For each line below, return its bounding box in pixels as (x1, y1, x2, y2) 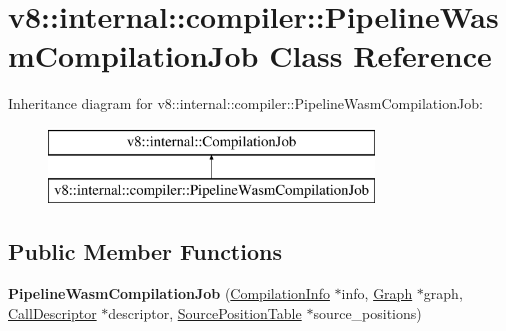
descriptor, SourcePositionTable (108, 302, 302, 323)
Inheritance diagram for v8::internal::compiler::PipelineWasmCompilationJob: (8, 93, 483, 114)
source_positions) (313, 302, 422, 323)
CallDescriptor (8, 302, 97, 323)
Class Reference (269, 35, 492, 76)
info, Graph (341, 283, 413, 304)
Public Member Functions (8, 236, 282, 267)
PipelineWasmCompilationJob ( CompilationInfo (8, 283, 330, 304)
